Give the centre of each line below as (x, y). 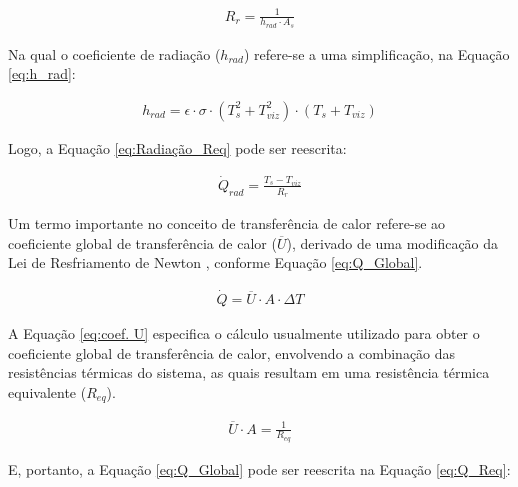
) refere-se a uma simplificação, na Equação (376, 53)
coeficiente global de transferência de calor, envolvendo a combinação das (232, 352)
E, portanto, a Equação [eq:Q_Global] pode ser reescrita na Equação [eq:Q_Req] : (259, 468)
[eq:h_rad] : (42, 73)
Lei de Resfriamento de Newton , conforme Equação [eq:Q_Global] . (215, 262)
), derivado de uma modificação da (392, 242)
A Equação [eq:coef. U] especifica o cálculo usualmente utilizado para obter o (244, 333)
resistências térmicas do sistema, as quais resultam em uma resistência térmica (249, 372)
